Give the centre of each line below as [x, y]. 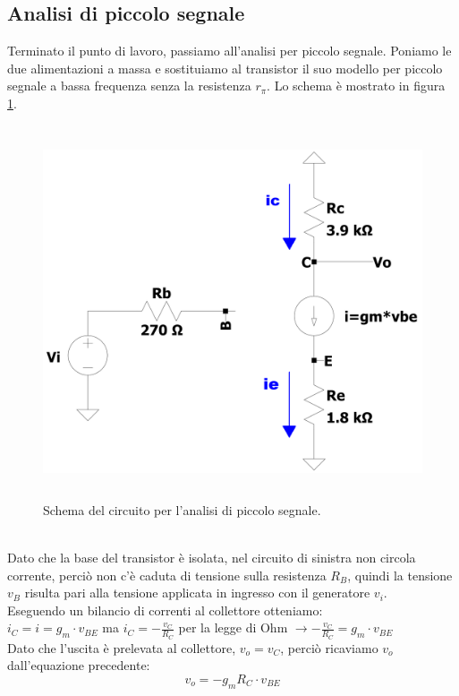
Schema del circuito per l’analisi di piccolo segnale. [182, 509]
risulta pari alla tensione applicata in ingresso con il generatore [197, 593]
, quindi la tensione [400, 575]
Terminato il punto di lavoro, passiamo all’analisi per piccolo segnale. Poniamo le [229, 51]
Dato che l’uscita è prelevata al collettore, [122, 647]
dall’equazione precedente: [79, 665]
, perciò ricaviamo [329, 647]
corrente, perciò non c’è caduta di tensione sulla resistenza [167, 575]
